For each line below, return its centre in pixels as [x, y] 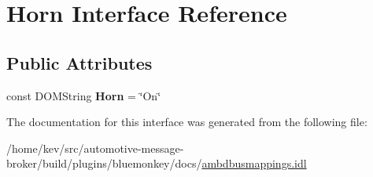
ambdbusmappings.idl [254, 163]
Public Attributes [79, 62]
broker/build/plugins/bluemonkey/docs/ [104, 163]
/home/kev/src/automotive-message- [95, 148]
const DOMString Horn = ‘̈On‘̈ [84, 95]
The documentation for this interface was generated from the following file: [187, 122]
